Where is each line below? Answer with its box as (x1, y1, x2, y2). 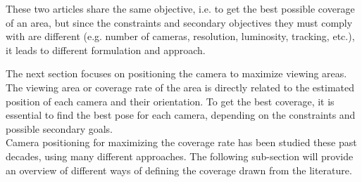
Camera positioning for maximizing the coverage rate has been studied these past (6, 135, 357, 150)
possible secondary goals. (6, 121, 113, 136)
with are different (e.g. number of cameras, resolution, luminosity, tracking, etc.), (6, 29, 355, 44)
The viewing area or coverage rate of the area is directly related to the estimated (6, 79, 355, 94)
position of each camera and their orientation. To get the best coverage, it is (6, 93, 335, 108)
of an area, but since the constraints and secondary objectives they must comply (6, 15, 353, 30)
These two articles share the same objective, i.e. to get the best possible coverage (6, 1, 355, 15)
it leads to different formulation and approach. (6, 42, 206, 57)
